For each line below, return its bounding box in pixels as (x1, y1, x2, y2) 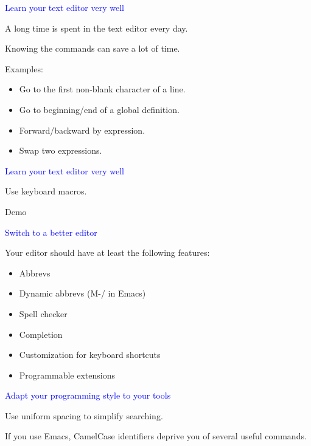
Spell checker (19, 307, 68, 320)
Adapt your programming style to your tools (5, 389, 171, 402)
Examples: (5, 62, 43, 75)
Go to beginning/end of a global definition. (19, 103, 180, 115)
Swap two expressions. (19, 144, 102, 157)
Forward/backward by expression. (19, 123, 145, 136)
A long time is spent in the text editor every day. (5, 21, 188, 34)
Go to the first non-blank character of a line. (19, 83, 186, 95)
